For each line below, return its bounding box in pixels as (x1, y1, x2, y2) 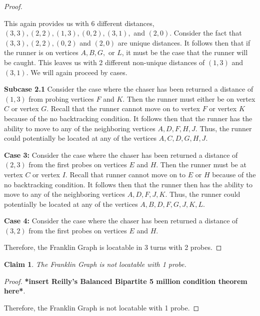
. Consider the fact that (169, 28, 242, 38)
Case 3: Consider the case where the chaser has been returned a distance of (4, 149, 238, 160)
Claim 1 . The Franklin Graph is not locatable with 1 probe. (4, 259, 186, 269)
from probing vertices (28, 93, 94, 104)
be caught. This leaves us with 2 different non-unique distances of (4, 57, 205, 67)
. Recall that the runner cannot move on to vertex (46, 103, 200, 114)
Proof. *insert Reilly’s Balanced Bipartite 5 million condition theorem (4, 275, 247, 286)
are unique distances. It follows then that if (117, 37, 250, 48)
